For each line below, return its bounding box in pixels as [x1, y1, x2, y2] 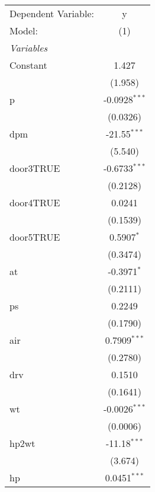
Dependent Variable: [9, 7, 94, 20]
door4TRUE [9, 196, 60, 209]
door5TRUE [9, 230, 60, 244]
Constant [9, 58, 47, 72]
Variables [9, 41, 48, 55]
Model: [9, 24, 38, 37]
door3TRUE [9, 161, 60, 175]
